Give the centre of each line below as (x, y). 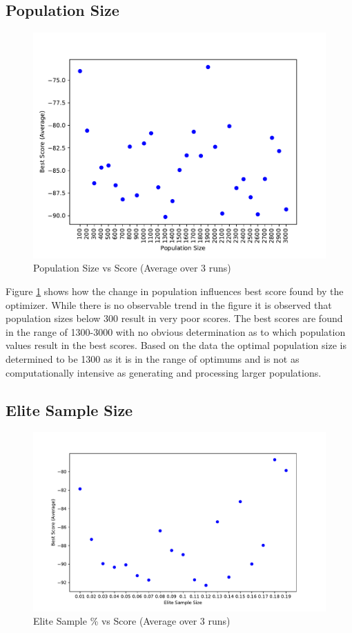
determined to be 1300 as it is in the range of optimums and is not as (153, 359)
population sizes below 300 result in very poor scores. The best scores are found (174, 318)
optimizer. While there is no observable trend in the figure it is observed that (169, 304)
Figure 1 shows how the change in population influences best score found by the (175, 291)
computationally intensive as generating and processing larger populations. (164, 372)
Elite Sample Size (69, 409)
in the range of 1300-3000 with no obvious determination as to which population (176, 331)
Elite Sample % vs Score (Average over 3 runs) (132, 621)
